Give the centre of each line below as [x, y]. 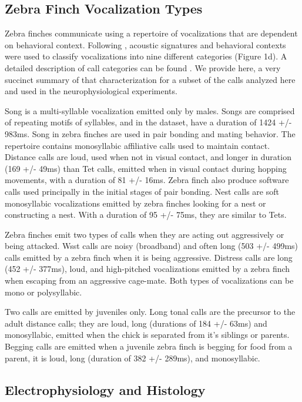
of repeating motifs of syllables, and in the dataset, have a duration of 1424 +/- [148, 122]
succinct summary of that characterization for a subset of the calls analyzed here [150, 79]
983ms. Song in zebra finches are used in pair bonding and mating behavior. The [150, 133]
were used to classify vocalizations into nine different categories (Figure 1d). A [146, 56]
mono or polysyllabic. [43, 292]
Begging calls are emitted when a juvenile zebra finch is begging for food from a [149, 346]
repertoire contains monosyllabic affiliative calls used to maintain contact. [137, 145]
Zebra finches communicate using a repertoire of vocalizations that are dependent [151, 33]
